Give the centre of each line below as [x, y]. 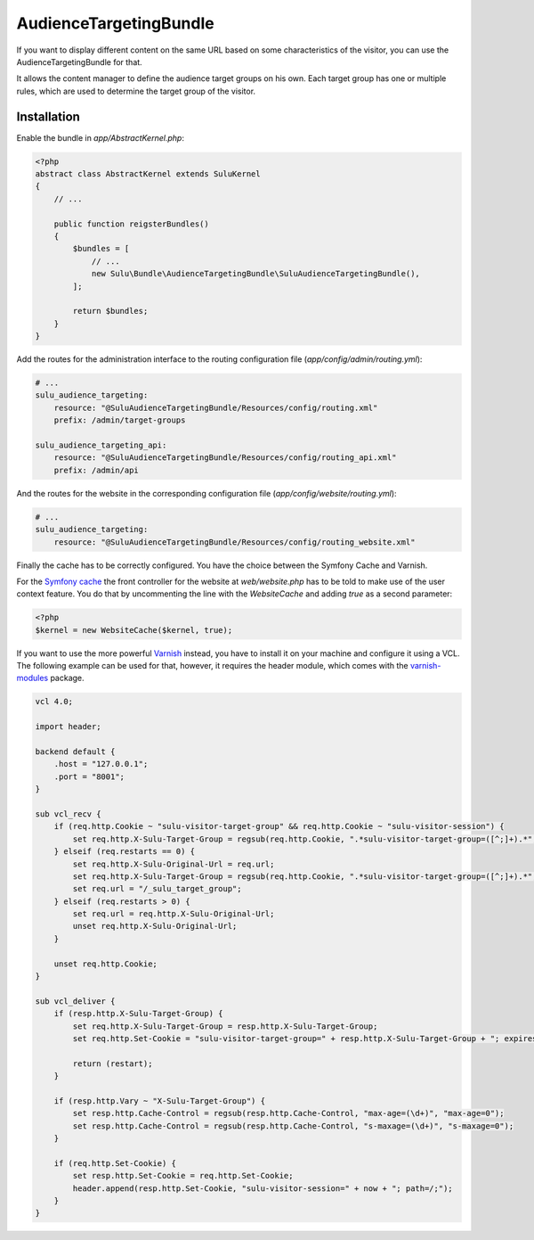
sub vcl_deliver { [75, 1001]
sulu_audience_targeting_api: [101, 445]
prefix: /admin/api [97, 470]
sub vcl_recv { [68, 814]
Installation [48, 116]
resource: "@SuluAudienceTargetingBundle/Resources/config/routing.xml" [216, 407]
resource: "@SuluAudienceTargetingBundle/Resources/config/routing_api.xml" [225, 458]
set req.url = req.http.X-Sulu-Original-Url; [174, 914]
